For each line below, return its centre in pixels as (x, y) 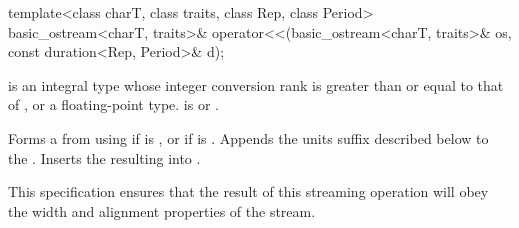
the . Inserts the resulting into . (104, 157)
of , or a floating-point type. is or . (113, 104)
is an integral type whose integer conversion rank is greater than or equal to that (256, 84)
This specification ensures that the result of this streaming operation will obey (248, 191)
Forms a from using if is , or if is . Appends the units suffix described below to (248, 137)
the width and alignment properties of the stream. (162, 210)
